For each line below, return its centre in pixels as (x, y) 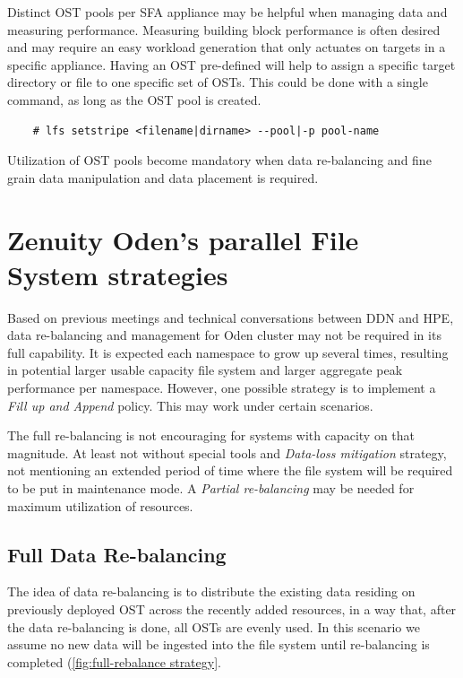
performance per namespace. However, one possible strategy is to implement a (222, 388)
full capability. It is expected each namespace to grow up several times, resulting (228, 352)
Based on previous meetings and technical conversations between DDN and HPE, (231, 317)
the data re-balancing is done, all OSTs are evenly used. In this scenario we (214, 626)
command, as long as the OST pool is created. (134, 99)
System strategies (118, 274)
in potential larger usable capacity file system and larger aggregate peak (205, 370)
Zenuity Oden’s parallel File (183, 239)
